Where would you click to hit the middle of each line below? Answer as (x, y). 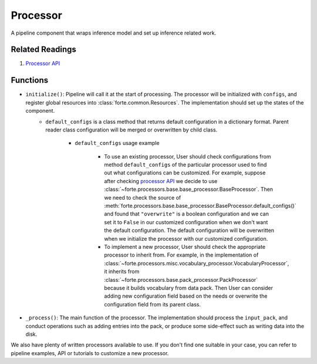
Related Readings (43, 50)
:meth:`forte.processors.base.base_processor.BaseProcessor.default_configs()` (200, 206)
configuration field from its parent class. (153, 304)
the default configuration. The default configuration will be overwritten (189, 230)
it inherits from (122, 272)
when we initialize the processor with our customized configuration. (186, 238)
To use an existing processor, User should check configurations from (188, 156)
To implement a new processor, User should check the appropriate (185, 247)
